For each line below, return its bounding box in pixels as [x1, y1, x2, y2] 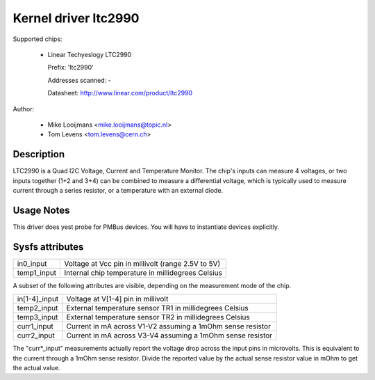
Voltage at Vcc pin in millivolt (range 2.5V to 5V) [64, 258, 221, 268]
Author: [12, 104, 35, 113]
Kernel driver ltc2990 [12, 10, 140, 26]
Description [12, 148, 65, 160]
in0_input [17, 258, 48, 268]
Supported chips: [12, 35, 62, 43]
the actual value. [12, 363, 60, 372]
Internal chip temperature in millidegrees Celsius [64, 268, 222, 278]
